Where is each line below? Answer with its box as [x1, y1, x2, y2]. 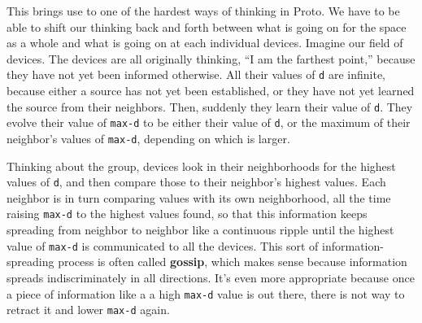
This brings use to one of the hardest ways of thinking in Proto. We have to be [7, 2, 400, 19]
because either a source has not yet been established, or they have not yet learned [7, 82, 415, 99]
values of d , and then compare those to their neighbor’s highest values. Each [7, 173, 386, 190]
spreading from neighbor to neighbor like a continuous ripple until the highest [7, 221, 394, 238]
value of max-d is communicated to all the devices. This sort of [7, 237, 319, 254]
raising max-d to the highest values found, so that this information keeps [7, 205, 368, 222]
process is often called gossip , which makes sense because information [58, 253, 407, 270]
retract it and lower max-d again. [7, 301, 170, 318]
